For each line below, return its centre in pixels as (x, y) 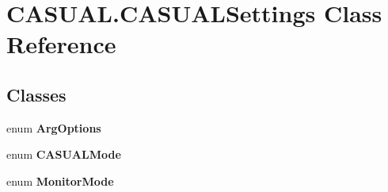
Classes (36, 94)
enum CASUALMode (64, 154)
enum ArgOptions (54, 127)
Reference (61, 44)
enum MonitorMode (60, 180)
